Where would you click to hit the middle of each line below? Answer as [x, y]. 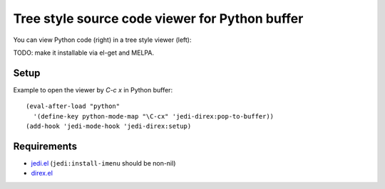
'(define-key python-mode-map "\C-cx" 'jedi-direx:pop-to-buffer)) [154, 116]
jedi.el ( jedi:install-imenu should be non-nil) [103, 163]
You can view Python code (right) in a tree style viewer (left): [102, 40]
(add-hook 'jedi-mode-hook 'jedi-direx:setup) [109, 126]
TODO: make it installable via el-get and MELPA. [84, 53]
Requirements [45, 146]
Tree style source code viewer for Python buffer [158, 18]
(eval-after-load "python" [73, 106]
